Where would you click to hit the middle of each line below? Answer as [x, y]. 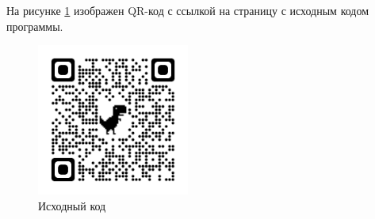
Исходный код [72, 205]
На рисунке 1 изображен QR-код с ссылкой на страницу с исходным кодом [188, 10]
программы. [35, 26]
